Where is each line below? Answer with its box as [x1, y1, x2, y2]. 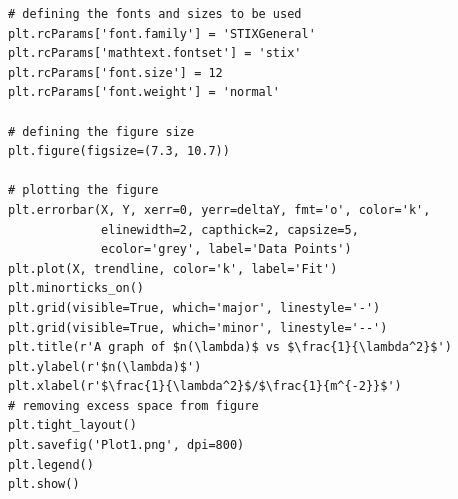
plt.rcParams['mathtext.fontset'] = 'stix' [8, 46, 302, 61]
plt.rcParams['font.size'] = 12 [8, 65, 223, 80]
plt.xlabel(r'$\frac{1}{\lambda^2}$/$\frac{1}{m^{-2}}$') [8, 379, 402, 394]
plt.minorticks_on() [8, 281, 145, 296]
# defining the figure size [8, 124, 195, 139]
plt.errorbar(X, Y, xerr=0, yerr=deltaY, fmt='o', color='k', [8, 202, 431, 217]
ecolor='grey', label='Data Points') [101, 242, 352, 257]
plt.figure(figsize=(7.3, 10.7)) [8, 144, 230, 159]
